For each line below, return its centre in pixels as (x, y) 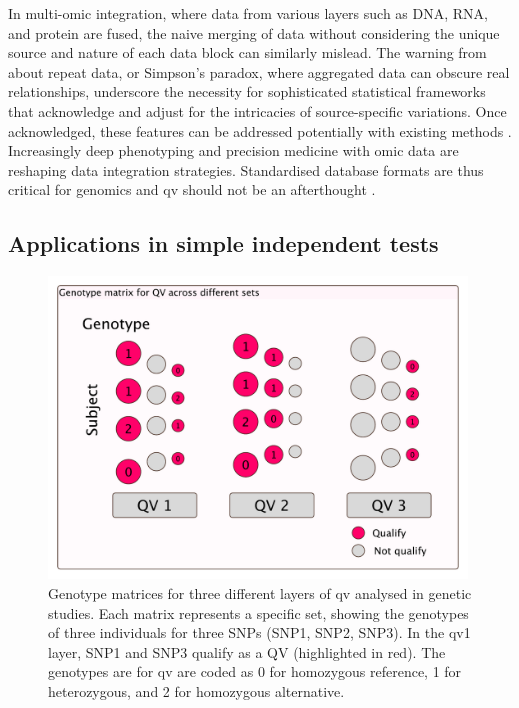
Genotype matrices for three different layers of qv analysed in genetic (260, 593)
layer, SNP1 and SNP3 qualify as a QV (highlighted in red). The (247, 651)
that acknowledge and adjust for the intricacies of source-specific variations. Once (257, 110)
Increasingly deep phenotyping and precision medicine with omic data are (233, 150)
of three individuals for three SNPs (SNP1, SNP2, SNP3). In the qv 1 (259, 632)
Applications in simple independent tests (223, 243)
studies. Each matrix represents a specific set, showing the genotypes (258, 612)
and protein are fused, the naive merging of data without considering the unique (254, 32)
